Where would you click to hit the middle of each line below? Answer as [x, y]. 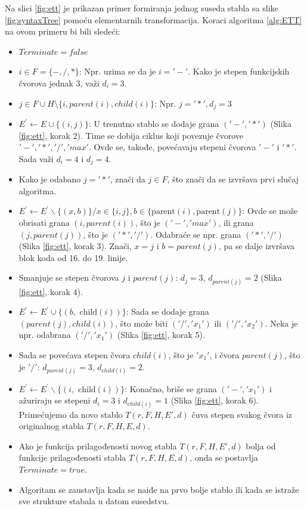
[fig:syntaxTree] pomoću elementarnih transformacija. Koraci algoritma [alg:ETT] [153, 19]
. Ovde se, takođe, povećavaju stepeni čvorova [172, 147]
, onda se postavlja [224, 457]
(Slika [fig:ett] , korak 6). [215, 400]
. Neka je [281, 323]
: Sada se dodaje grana [168, 311]
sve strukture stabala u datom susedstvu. [94, 501]
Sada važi [36, 158]
